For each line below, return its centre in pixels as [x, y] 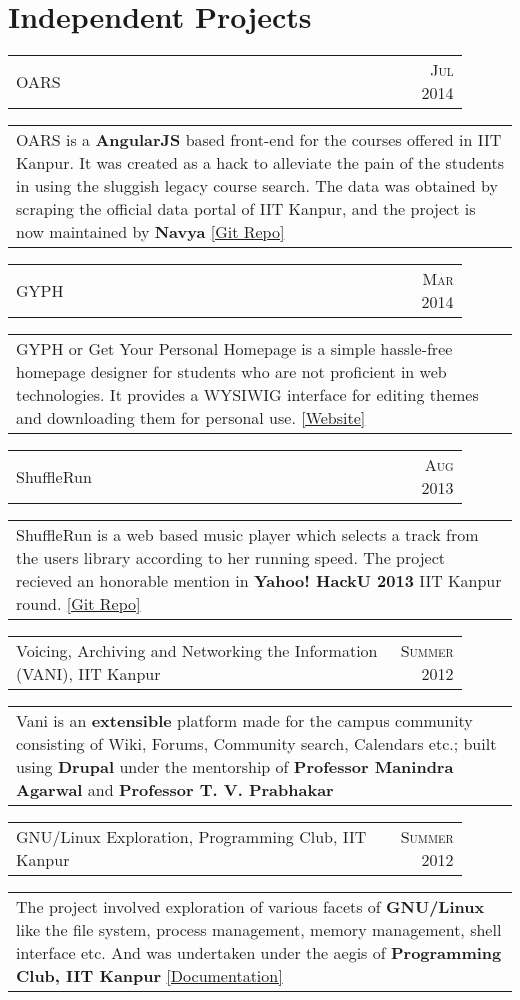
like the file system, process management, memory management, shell [259, 930]
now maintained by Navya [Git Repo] [150, 232]
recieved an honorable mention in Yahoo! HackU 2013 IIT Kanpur [259, 581]
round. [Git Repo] [78, 604]
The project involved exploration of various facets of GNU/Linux [250, 907]
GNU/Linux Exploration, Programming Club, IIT [191, 837]
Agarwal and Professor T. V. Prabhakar [175, 790]
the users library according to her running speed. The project [231, 558]
